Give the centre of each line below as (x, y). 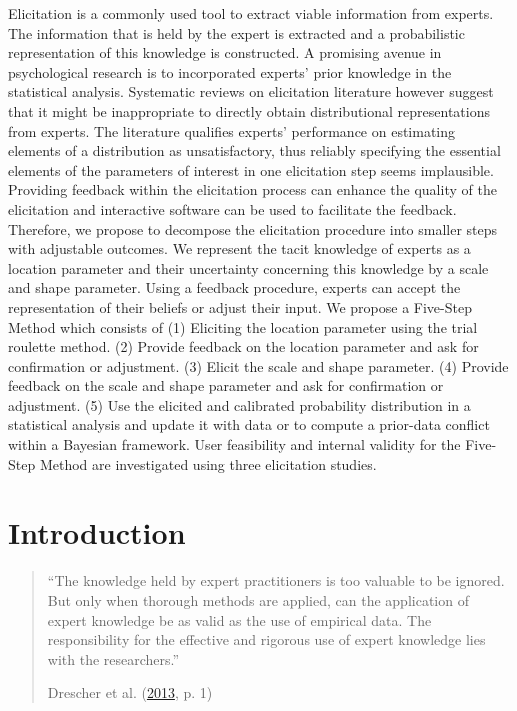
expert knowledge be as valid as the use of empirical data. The (239, 619)
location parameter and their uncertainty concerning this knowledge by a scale (248, 267)
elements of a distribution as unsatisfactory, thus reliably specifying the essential (254, 150)
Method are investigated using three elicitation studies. (208, 463)
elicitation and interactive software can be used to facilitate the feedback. (232, 208)
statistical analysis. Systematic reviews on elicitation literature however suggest (251, 91)
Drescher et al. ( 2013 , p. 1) (130, 692)
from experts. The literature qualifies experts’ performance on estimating (232, 130)
